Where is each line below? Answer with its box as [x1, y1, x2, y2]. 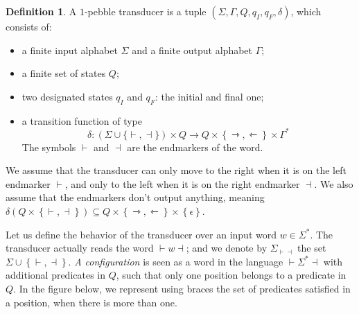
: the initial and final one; [155, 89, 264, 103]
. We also [314, 176, 353, 191]
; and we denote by [186, 241, 268, 255]
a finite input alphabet [21, 42, 118, 57]
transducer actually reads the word [6, 241, 154, 255]
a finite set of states [21, 66, 106, 80]
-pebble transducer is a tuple [84, 4, 207, 18]
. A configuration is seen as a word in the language [68, 254, 283, 268]
